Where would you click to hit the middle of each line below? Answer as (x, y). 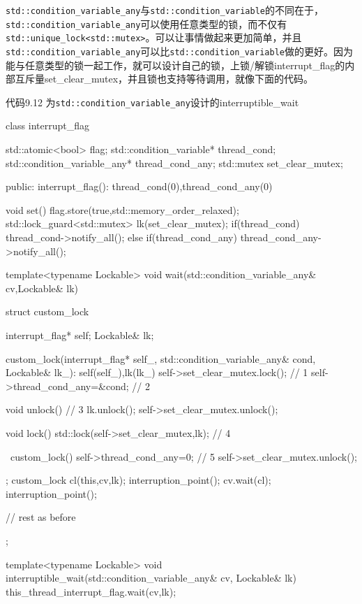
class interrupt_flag (48, 125)
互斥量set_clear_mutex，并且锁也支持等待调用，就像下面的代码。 (164, 79)
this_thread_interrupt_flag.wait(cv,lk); (91, 591)
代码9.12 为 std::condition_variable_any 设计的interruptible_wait (152, 102)
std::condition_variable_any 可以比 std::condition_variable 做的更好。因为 (179, 51)
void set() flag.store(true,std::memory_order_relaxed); (122, 209)
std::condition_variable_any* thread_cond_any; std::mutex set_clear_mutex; (174, 163)
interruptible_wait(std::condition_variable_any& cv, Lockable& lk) (151, 578)
